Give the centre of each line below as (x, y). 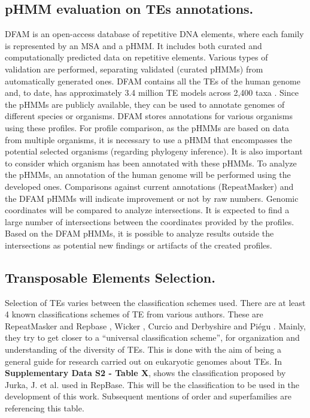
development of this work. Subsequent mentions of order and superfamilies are (148, 396)
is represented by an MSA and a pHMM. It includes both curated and (133, 45)
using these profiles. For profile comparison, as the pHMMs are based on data (147, 127)
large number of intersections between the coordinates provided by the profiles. (150, 221)
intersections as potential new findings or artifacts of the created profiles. (139, 245)
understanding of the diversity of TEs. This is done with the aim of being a (143, 349)
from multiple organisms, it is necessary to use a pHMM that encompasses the (148, 139)
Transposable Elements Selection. (110, 277)
